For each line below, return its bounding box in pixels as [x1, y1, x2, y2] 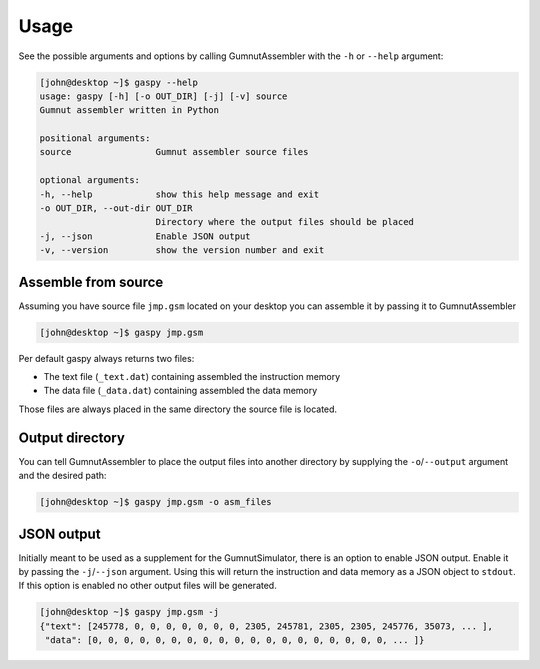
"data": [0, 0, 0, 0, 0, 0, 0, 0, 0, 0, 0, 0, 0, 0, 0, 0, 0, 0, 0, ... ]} [45, 635, 425, 646]
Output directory [18, 429, 125, 446]
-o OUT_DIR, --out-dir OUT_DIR [39, 203, 194, 214]
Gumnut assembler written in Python [39, 105, 220, 116]
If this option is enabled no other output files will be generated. [18, 580, 277, 592]
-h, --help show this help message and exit [39, 188, 320, 200]
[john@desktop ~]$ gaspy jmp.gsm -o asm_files [39, 496, 272, 508]
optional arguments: [39, 175, 140, 186]
